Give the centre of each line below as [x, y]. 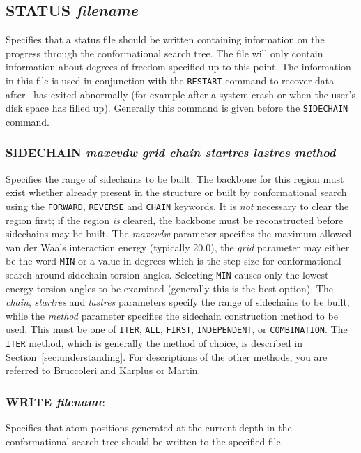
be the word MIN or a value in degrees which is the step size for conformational [174, 261]
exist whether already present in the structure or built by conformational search [176, 192]
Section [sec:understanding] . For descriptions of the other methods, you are [167, 356]
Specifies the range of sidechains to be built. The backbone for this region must [175, 178]
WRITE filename [55, 401]
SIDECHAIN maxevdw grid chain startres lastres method [171, 153]
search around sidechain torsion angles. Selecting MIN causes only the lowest [167, 274]
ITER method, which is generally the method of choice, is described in [154, 343]
